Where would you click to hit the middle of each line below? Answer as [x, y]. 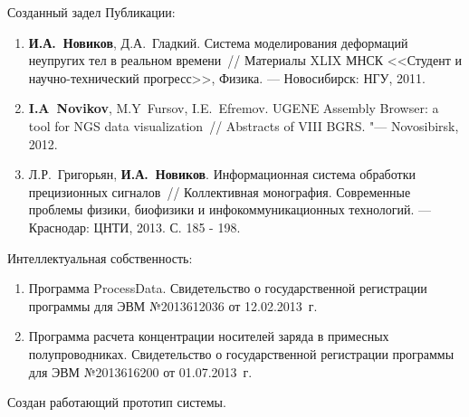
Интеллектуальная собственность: [100, 257]
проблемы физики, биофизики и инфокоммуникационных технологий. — [230, 209]
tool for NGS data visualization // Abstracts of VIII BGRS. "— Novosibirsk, [244, 125]
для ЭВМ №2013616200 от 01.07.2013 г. [140, 371]
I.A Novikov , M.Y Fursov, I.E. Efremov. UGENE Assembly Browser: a [234, 108]
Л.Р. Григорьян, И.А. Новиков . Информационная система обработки [222, 174]
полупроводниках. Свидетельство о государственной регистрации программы [241, 353]
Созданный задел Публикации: [91, 12]
